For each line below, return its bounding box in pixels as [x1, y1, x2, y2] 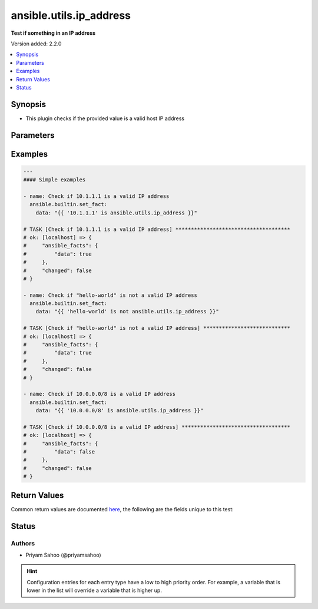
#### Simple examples [23, 177, 86, 183]
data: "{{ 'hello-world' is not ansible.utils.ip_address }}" [35, 308, 219, 315]
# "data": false [23, 448, 95, 455]
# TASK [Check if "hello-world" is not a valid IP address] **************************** [23, 325, 291, 332]
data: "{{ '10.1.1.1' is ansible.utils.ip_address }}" [35, 209, 197, 216]
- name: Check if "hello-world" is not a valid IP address [23, 292, 197, 299]
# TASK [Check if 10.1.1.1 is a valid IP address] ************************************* [23, 226, 291, 233]
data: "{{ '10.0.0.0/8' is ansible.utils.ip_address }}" [35, 407, 204, 414]
